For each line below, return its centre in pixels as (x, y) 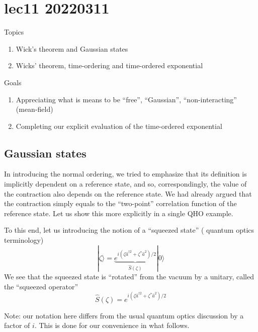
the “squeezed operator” (41, 286)
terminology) (24, 240)
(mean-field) (34, 109)
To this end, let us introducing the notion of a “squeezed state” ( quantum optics (129, 230)
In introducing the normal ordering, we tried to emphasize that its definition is (125, 174)
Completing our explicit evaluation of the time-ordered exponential (119, 126)
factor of (17, 325)
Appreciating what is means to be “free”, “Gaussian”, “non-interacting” (126, 99)
